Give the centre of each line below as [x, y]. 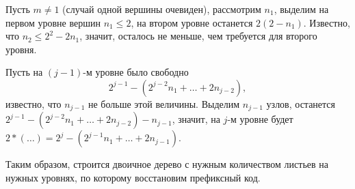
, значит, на [196, 119]
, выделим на [301, 9]
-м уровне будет [260, 119]
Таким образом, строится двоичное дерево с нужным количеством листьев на [167, 164]
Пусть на [24, 72]
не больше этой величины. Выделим [164, 103]
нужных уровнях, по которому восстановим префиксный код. [133, 178]
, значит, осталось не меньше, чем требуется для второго [198, 36]
